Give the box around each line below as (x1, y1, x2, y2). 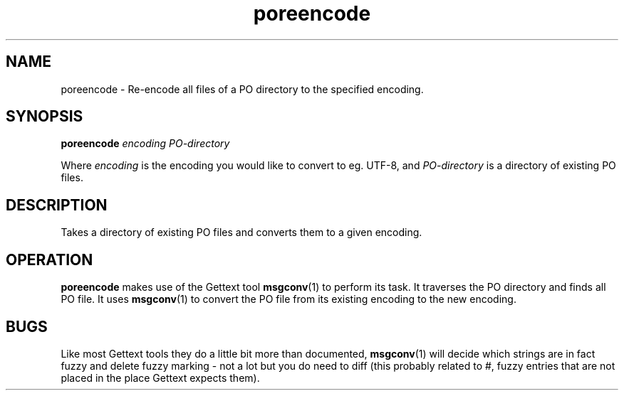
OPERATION (6, 250, 93, 269)
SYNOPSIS (6, 107, 83, 126)
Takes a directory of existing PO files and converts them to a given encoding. (61, 226, 422, 239)
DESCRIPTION (6, 196, 108, 214)
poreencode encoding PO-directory (61, 137, 230, 150)
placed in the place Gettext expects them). (61, 371, 260, 384)
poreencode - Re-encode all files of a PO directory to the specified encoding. (61, 82, 424, 95)
